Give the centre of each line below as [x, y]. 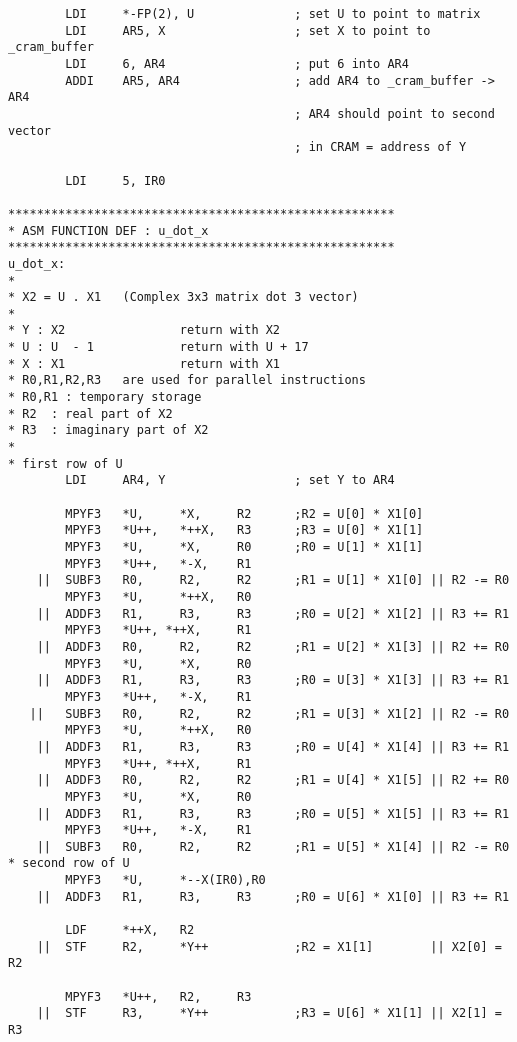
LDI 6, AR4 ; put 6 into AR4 [237, 63]
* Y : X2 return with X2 [144, 330]
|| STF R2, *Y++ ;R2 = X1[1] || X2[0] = [269, 946]
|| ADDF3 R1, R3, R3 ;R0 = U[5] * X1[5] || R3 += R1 [273, 813]
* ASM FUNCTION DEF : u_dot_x [108, 230]
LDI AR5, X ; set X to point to [248, 30]
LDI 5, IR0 [115, 180]
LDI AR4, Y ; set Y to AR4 [230, 480]
